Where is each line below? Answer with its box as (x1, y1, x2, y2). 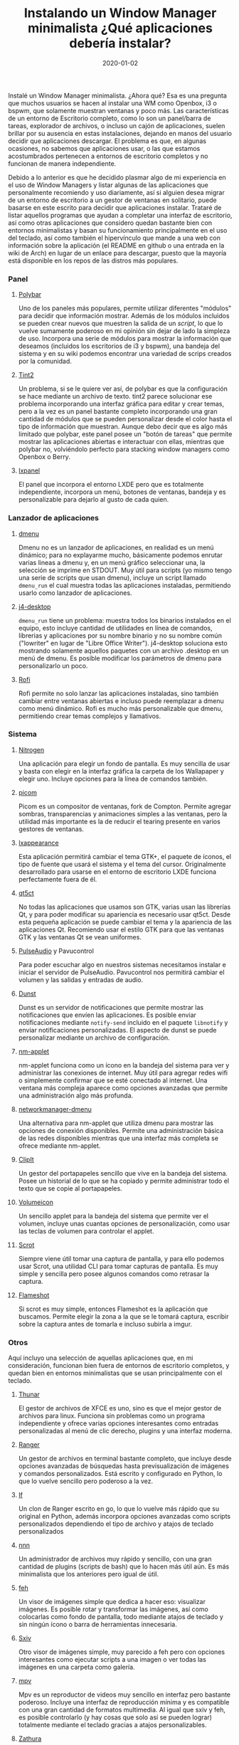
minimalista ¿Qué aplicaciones (28, 20, 213, 36)
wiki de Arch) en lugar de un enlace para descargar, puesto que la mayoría (8, 248, 227, 257)
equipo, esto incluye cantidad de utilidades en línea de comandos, (18, 623, 213, 632)
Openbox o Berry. (18, 453, 70, 461)
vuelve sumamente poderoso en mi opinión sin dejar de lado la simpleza (18, 327, 230, 335)
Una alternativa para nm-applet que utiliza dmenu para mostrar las (18, 1119, 214, 1127)
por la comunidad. (18, 357, 72, 366)
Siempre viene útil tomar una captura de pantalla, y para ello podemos (18, 1254, 225, 1262)
